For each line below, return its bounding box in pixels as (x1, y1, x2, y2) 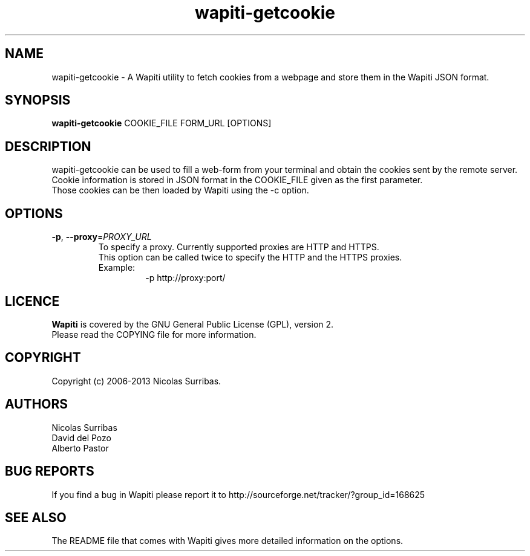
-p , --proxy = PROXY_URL (51, 231, 152, 242)
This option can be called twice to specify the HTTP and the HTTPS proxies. (98, 252, 402, 263)
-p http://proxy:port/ (145, 273, 226, 283)
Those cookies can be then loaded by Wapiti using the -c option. (51, 185, 309, 196)
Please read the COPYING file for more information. (51, 329, 257, 340)
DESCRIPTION (5, 138, 91, 154)
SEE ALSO (5, 509, 67, 525)
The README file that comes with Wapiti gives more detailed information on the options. (51, 535, 404, 546)
